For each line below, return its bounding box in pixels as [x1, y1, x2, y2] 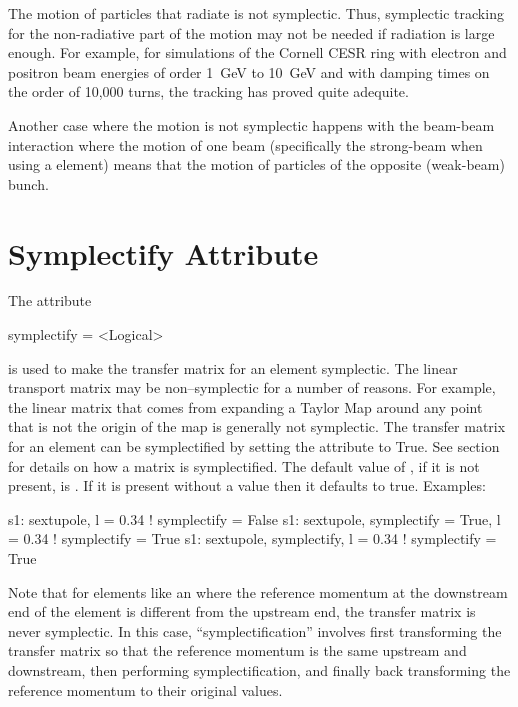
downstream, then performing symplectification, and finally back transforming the [8, 659, 511, 680]
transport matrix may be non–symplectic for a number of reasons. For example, [8, 377, 496, 398]
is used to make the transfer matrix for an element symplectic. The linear [8, 357, 458, 378]
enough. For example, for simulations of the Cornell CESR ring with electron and [8, 42, 507, 63]
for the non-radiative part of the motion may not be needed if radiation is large [8, 22, 495, 43]
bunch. [8, 173, 49, 194]
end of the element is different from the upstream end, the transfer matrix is [8, 601, 476, 622]
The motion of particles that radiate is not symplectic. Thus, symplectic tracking [8, 3, 504, 23]
